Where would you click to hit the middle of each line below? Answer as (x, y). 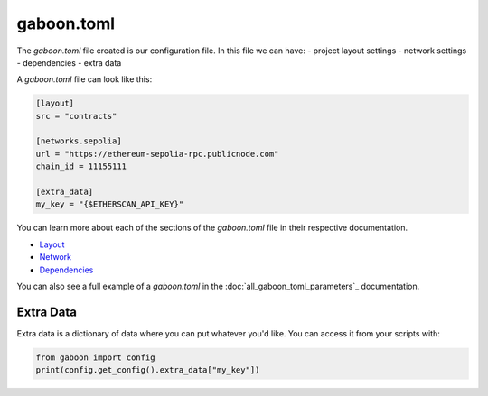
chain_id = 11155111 (81, 166)
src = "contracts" (76, 116)
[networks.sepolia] (79, 141)
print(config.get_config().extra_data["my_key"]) (148, 370)
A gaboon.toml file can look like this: (84, 79)
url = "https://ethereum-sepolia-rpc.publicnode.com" (157, 154)
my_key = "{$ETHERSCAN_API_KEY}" (110, 204)
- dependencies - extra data (69, 62)
